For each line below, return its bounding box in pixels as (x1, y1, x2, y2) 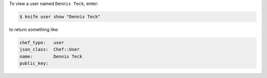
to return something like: (9, 26, 59, 32)
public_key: (19, 61, 49, 66)
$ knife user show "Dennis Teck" (19, 14, 101, 19)
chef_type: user (19, 39, 64, 45)
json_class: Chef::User (19, 47, 80, 52)
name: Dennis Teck (19, 53, 83, 59)
